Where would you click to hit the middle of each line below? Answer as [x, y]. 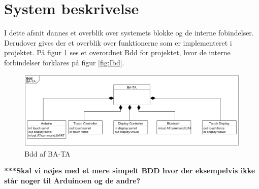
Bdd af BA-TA [47, 153]
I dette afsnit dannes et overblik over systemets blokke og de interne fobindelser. [129, 33]
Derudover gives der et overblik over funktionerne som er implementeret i [118, 42]
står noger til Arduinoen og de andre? [72, 181]
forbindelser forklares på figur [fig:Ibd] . [64, 62]
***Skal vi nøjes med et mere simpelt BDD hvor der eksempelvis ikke [130, 171]
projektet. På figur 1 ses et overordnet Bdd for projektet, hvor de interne [117, 52]
